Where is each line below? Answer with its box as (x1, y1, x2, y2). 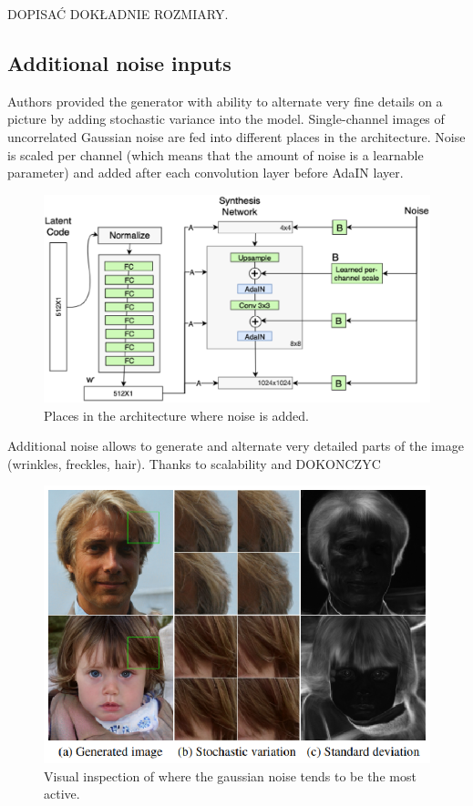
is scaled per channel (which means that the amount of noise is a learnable (7, 145, 424, 164)
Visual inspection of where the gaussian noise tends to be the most (44, 766, 416, 785)
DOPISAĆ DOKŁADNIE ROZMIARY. (7, 5, 229, 23)
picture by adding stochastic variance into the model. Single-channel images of (7, 109, 445, 128)
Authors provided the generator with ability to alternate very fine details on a (7, 91, 443, 110)
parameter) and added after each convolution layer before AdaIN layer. (7, 163, 404, 182)
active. (44, 784, 80, 803)
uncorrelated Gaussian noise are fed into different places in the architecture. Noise (7, 127, 466, 146)
